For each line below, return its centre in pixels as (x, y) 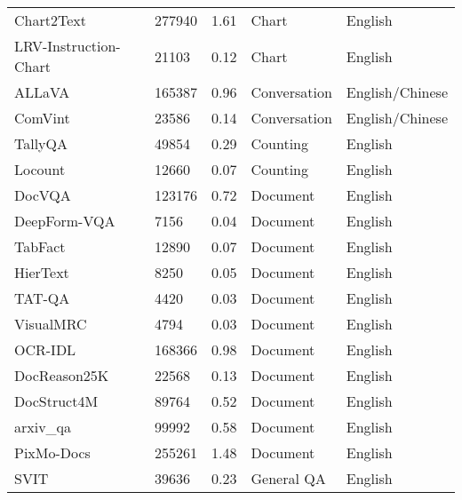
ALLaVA (42, 92)
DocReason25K (62, 375)
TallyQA (41, 143)
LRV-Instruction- (68, 46)
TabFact (40, 246)
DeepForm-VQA (65, 221)
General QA (288, 478)
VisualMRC (51, 324)
